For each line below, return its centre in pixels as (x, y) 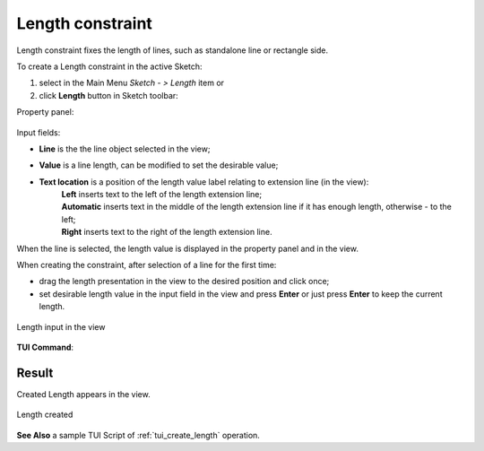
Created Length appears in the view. (84, 394)
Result (35, 373)
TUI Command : (45, 347)
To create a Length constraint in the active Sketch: (109, 66)
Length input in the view (61, 326)
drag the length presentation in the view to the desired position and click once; (184, 282)
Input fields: (39, 132)
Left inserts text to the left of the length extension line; (162, 195)
